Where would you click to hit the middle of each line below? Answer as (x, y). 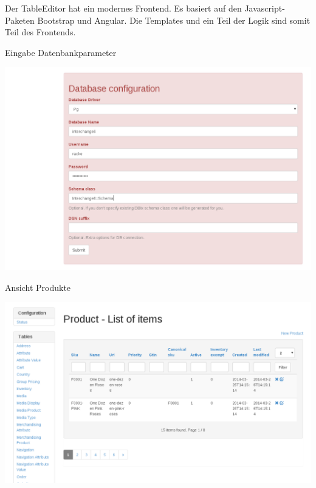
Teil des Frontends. (40, 32)
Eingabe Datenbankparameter (61, 52)
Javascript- (265, 8)
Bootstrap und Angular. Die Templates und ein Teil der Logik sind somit (174, 20)
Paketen (20, 20)
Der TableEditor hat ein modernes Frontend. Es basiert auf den (123, 8)
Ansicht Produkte (38, 287)
